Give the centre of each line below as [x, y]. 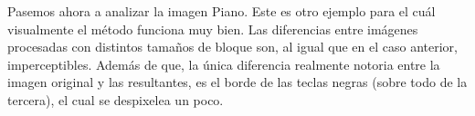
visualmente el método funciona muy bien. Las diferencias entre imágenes [213, 29]
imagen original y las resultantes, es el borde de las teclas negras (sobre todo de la [237, 82]
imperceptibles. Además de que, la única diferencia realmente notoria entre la [224, 64]
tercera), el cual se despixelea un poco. [116, 99]
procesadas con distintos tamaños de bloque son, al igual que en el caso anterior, [232, 47]
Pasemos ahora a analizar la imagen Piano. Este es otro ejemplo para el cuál [222, 11]
